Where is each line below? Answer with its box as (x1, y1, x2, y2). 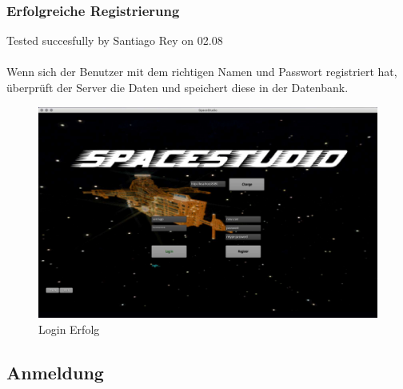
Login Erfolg (38, 320, 100, 337)
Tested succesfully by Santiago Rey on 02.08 (6, 32, 223, 49)
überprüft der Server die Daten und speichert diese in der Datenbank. (6, 79, 349, 95)
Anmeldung (6, 359, 104, 384)
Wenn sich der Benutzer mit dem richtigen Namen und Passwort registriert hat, (6, 63, 397, 80)
